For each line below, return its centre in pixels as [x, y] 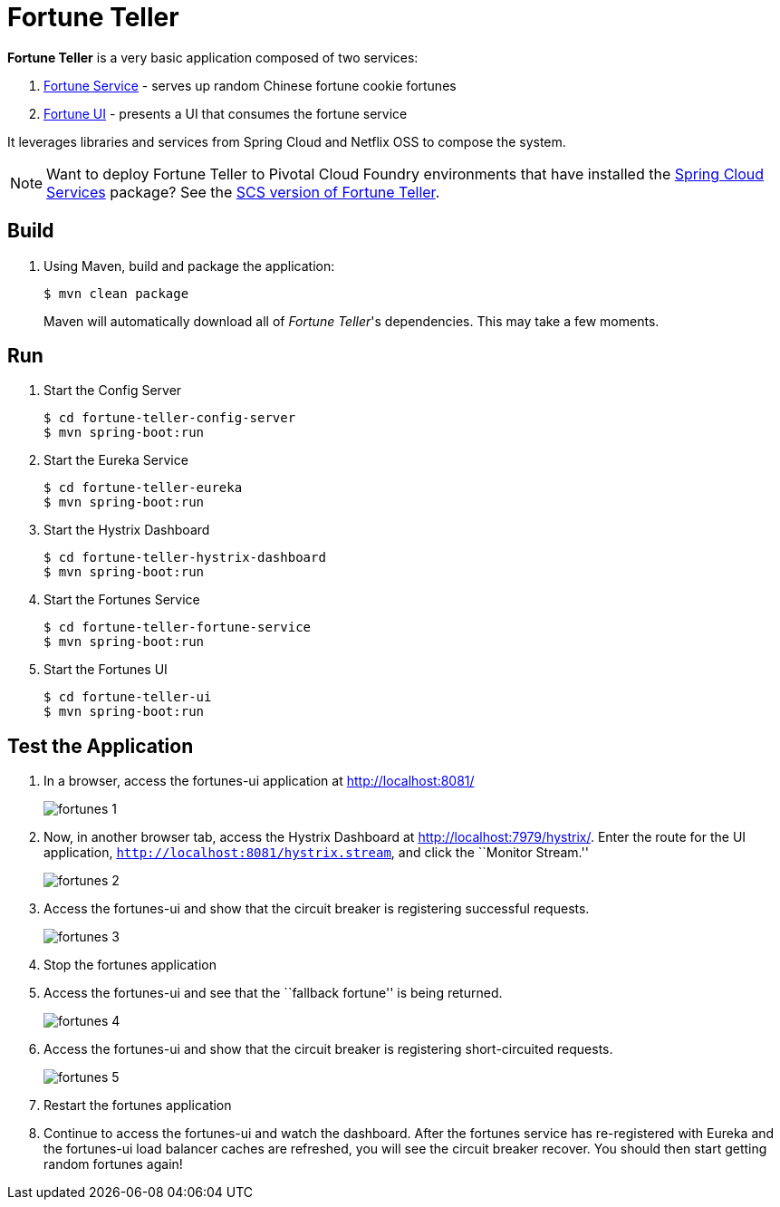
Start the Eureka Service [116, 460]
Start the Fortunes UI [106, 670]
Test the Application [101, 746]
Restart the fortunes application [138, 1106]
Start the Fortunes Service [122, 600]
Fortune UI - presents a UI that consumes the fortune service [226, 113]
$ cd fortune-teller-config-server [170, 418]
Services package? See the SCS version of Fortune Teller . [243, 192]
